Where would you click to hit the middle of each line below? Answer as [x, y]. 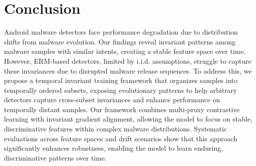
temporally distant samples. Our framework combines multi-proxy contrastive [122, 109]
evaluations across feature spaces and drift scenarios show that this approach [121, 138]
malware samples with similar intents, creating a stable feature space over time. [125, 51]
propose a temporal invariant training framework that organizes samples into [121, 80]
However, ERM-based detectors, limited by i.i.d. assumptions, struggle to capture [128, 61]
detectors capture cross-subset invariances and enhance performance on [112, 100]
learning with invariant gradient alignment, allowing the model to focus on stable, [128, 119]
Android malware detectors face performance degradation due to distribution [121, 32]
